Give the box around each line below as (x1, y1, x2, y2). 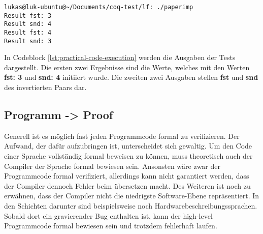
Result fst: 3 (4, 12, 52, 19)
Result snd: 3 (4, 37, 52, 45)
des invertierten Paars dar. (4, 82, 87, 93)
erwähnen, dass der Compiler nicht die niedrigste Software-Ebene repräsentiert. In (4, 190, 259, 201)
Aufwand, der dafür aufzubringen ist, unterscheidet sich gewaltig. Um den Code (4, 140, 252, 151)
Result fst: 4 (4, 28, 52, 36)
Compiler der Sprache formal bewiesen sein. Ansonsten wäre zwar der (4, 160, 220, 171)
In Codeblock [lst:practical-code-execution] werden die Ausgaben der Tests (4, 52, 236, 63)
